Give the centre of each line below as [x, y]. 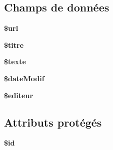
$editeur [19, 95]
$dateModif [24, 78]
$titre [14, 45]
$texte [15, 62]
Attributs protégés [53, 122]
